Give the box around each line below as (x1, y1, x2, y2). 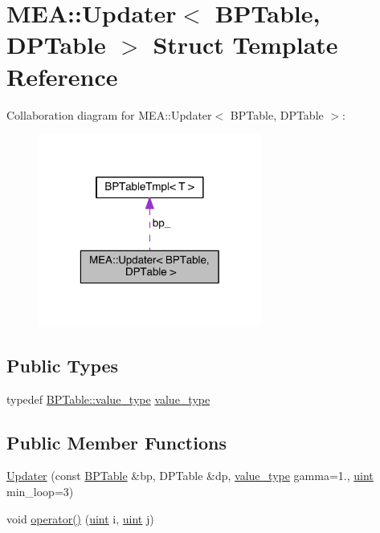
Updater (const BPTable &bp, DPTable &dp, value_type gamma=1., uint (6, 467, 374, 484)
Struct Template (153, 28, 338, 61)
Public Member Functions (6, 429, 227, 454)
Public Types (6, 352, 119, 377)
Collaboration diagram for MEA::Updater (6, 106, 212, 123)
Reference (6, 59, 118, 92)
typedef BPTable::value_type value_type (6, 390, 210, 407)
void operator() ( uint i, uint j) (6, 510, 154, 527)
